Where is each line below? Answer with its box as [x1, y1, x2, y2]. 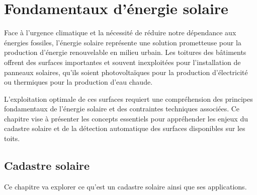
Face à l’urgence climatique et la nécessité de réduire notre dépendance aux [4, 27, 236, 38]
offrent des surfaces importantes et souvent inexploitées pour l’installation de [4, 56, 241, 67]
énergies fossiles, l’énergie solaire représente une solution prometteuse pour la [4, 37, 241, 47]
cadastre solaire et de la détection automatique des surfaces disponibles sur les [4, 123, 245, 134]
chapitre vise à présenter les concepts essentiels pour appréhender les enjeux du [4, 113, 248, 123]
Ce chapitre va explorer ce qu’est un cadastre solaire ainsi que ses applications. [4, 181, 247, 191]
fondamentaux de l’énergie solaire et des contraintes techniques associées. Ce [4, 103, 240, 114]
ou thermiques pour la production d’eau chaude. [4, 77, 153, 87]
